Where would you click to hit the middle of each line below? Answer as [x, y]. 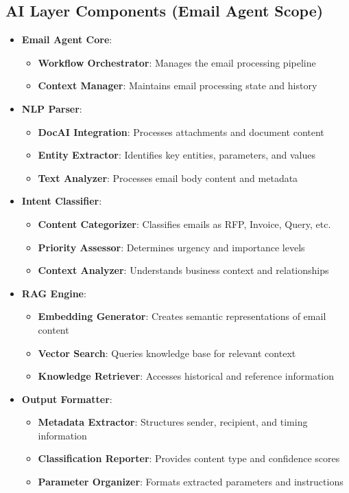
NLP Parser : [52, 108]
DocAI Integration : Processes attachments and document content [181, 131]
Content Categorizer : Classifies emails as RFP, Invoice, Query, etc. [184, 223]
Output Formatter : [67, 399]
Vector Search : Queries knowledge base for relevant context [167, 353]
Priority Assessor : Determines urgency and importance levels [171, 247]
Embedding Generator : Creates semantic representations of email [182, 316]
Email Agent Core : [67, 39]
